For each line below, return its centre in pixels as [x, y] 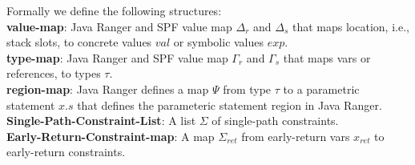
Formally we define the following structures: [114, 10]
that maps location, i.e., [351, 26]
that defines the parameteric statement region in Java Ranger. [230, 105]
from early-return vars [296, 136]
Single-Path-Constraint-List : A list [101, 121]
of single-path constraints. [275, 121]
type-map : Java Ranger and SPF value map [117, 57]
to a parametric [321, 89]
